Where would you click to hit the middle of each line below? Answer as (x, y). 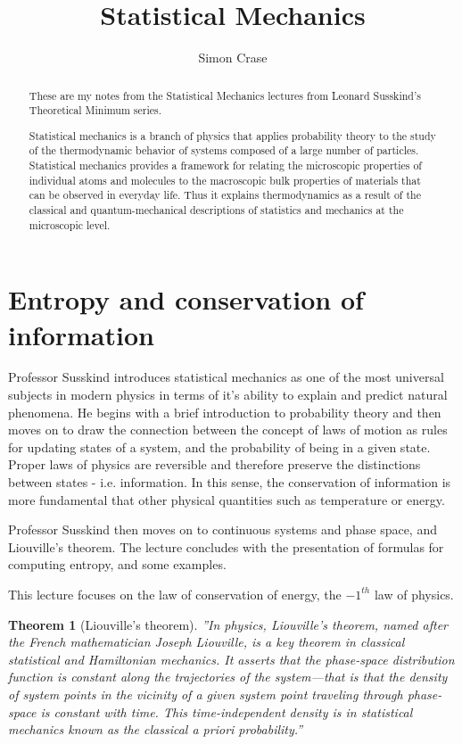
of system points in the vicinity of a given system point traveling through (206, 694)
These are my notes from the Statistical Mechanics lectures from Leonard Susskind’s (225, 95)
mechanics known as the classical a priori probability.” (156, 729)
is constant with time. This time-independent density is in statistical (227, 711)
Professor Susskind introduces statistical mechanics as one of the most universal (226, 377)
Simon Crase (233, 58)
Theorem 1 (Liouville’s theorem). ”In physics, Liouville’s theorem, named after (228, 624)
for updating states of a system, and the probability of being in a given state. (219, 446)
